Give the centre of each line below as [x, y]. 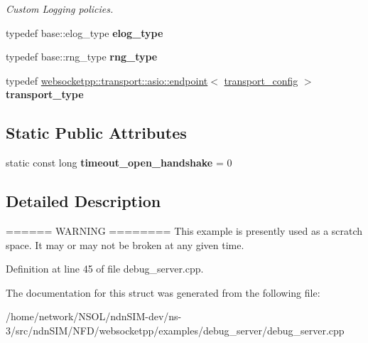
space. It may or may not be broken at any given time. [125, 244]
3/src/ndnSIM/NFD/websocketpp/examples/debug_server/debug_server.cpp [175, 330]
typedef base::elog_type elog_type [85, 32]
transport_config [261, 80]
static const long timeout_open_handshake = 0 [119, 163]
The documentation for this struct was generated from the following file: [163, 292]
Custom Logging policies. [60, 9]
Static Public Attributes [96, 133]
